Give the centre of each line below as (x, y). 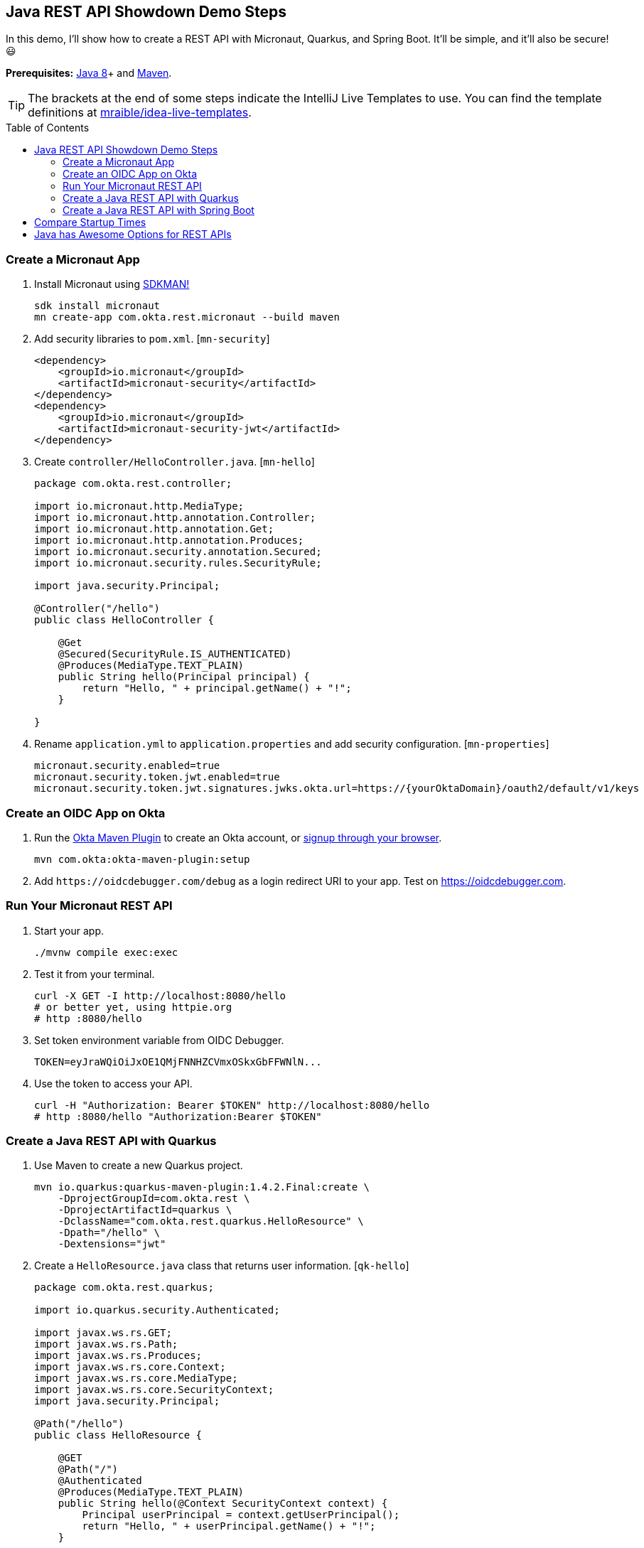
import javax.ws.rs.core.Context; (130, 1367)
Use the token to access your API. (113, 1083)
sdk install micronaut (97, 306)
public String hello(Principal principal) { (184, 677)
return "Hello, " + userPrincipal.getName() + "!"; (229, 1526)
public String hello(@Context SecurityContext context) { (223, 1504)
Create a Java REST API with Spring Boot (159, 210)
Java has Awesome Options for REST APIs (133, 235)
